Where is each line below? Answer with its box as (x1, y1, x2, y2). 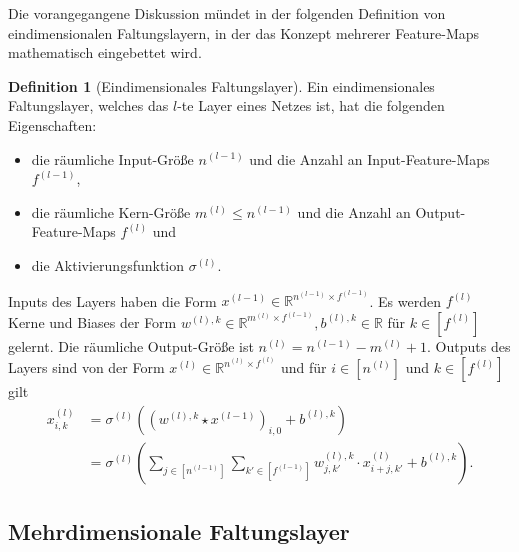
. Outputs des (427, 335, 511, 356)
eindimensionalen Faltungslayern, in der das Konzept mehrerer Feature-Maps (8, 22, 480, 43)
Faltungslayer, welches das (8, 95, 169, 116)
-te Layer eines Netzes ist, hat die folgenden (177, 95, 445, 116)
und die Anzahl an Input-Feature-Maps (249, 148, 490, 169)
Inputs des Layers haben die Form (8, 290, 217, 311)
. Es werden (369, 290, 441, 311)
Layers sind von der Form (8, 357, 165, 378)
